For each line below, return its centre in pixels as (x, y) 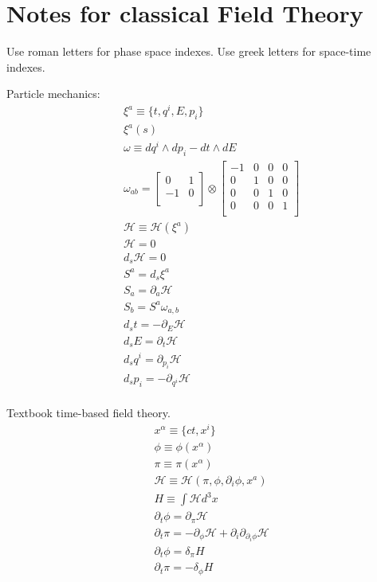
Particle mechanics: (53, 94)
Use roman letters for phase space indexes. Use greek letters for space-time (189, 51)
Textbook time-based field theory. (88, 412)
